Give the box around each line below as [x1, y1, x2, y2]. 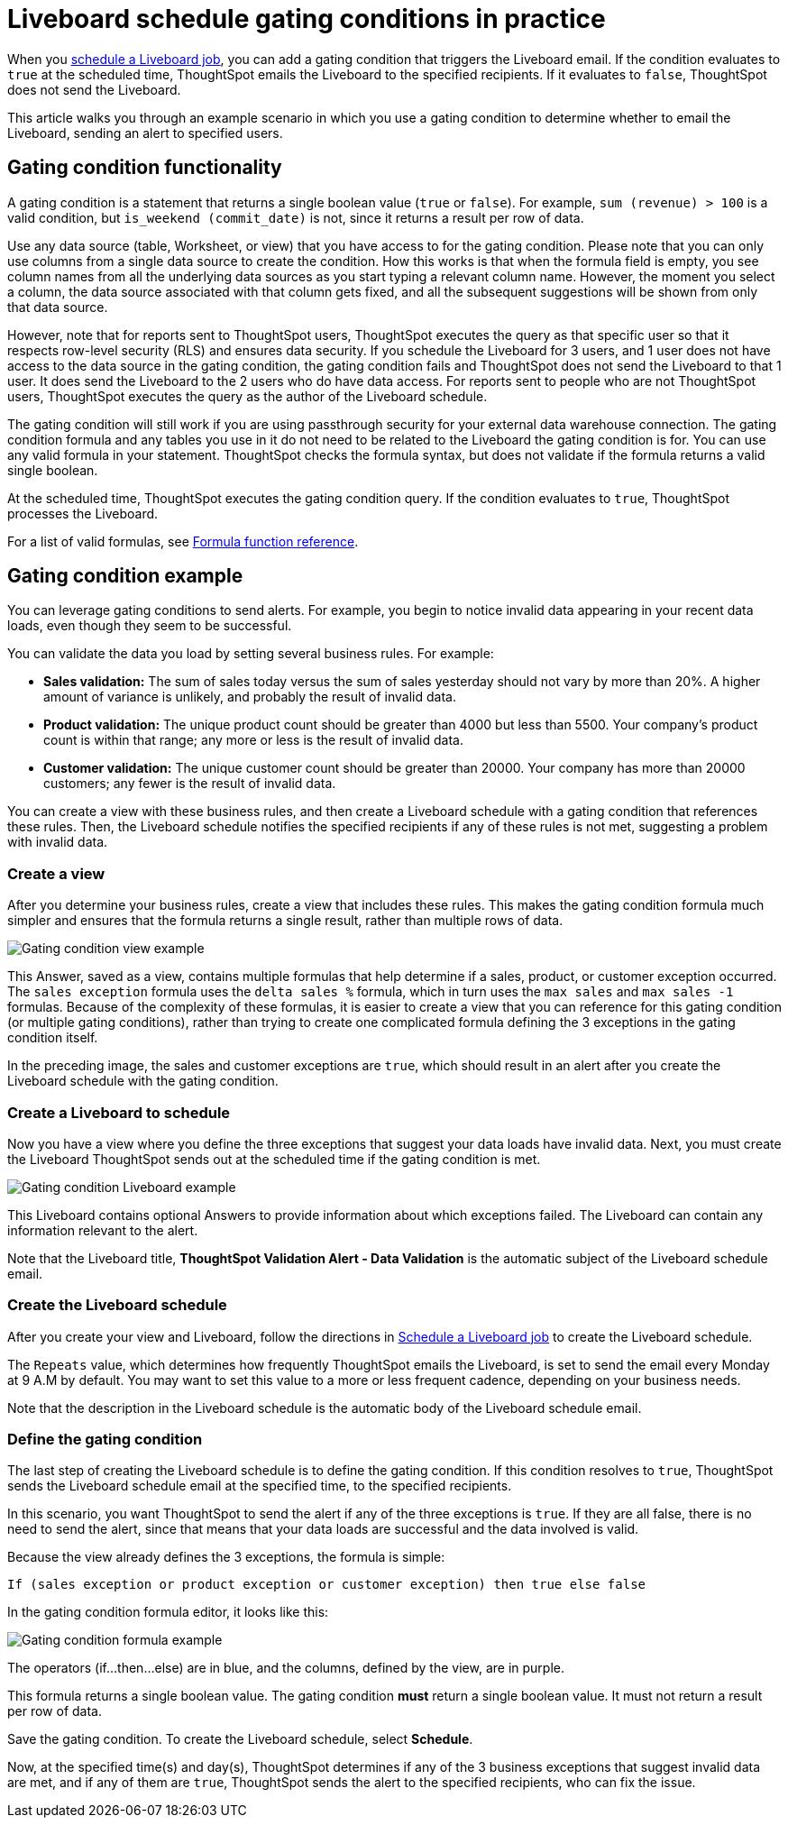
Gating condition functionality [7, 156, 282, 179]
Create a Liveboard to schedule [7, 1103, 231, 1122]
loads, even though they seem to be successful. [7, 618, 292, 634]
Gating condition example [7, 564, 243, 588]
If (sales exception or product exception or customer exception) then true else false [7, 1577, 646, 1592]
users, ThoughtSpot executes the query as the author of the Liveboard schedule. [7, 388, 488, 404]
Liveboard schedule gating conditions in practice [7, 4, 606, 34]
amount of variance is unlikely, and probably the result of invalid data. [43, 689, 456, 705]
